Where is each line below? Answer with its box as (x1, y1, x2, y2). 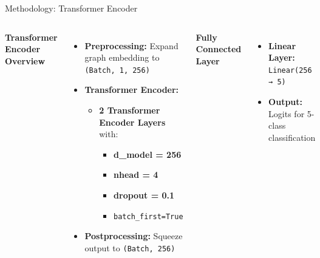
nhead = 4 (114, 168, 158, 181)
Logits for (268, 107, 305, 120)
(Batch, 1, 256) (84, 66, 150, 75)
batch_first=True (114, 212, 183, 221)
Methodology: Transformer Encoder (5, 2, 138, 14)
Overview (5, 54, 46, 67)
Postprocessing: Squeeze (84, 229, 183, 242)
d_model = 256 (114, 148, 182, 160)
